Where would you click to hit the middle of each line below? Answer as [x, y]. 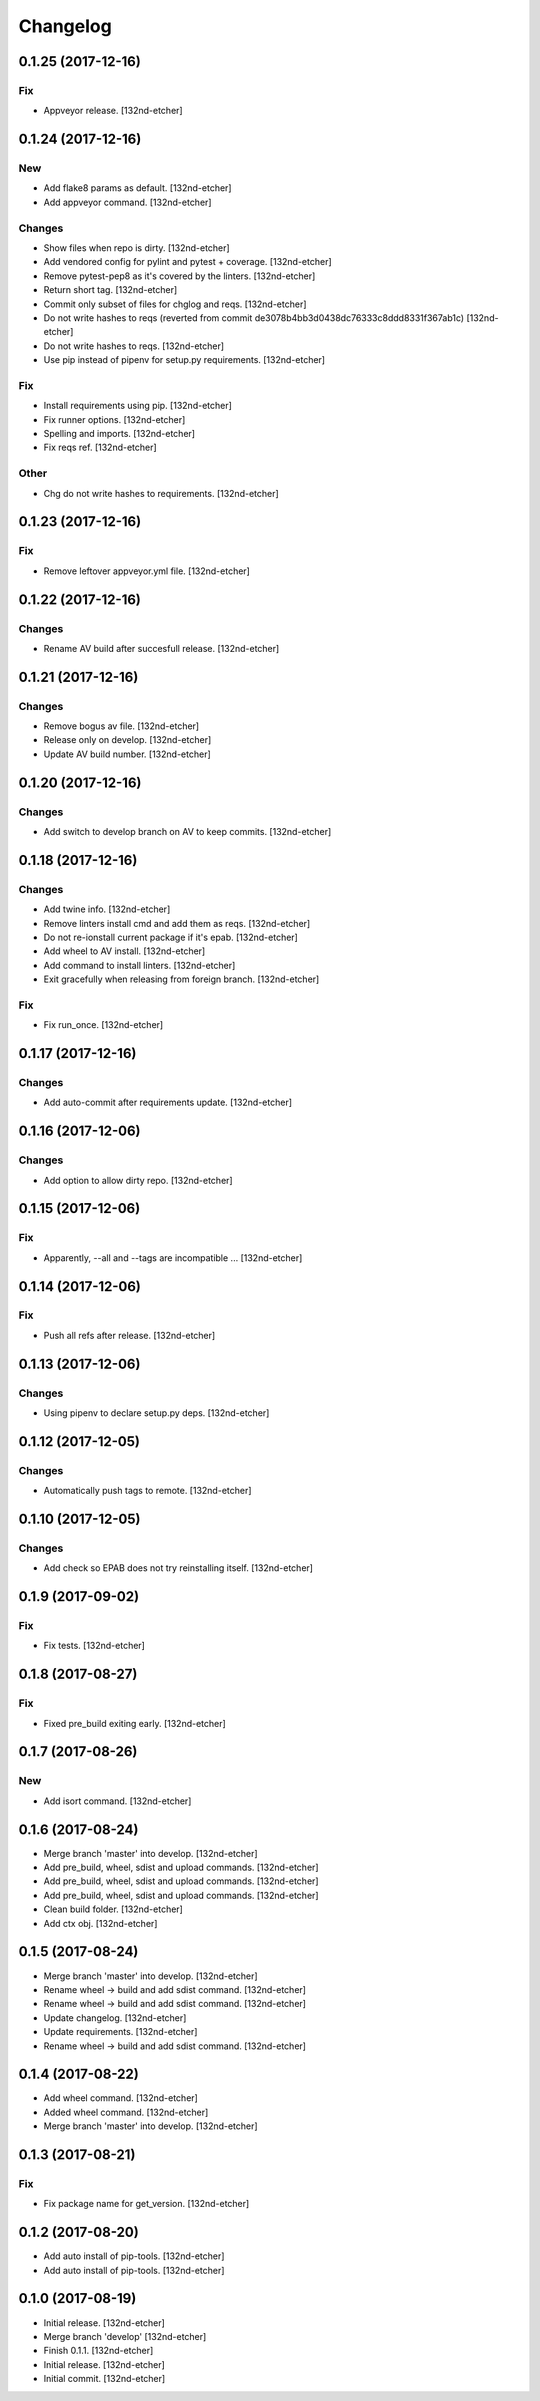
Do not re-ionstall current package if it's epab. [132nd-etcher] [171, 937]
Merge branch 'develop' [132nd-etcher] [125, 2336]
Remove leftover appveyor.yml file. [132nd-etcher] [146, 571]
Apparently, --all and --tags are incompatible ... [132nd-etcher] [173, 1257]
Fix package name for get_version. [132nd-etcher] [146, 2204]
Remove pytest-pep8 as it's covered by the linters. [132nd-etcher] [179, 276]
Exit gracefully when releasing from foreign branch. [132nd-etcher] [181, 979]
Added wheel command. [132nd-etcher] [126, 2112]
